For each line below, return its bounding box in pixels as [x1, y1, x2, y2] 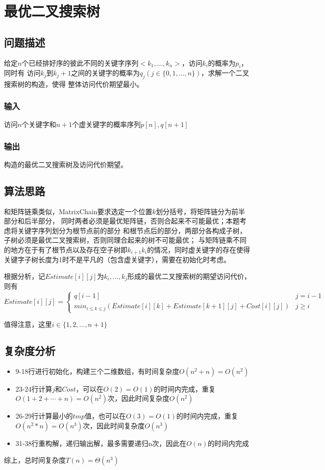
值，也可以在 [84, 411, 126, 421]
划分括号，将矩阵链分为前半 [155, 206, 245, 216]
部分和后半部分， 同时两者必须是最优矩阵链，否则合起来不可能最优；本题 [4, 216, 240, 226]
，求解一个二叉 [201, 68, 250, 78]
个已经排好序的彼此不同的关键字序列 [22, 57, 139, 68]
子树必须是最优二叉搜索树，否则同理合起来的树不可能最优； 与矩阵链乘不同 [4, 235, 247, 245]
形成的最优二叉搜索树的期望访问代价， [127, 271, 251, 281]
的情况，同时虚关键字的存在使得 [147, 244, 250, 254]
